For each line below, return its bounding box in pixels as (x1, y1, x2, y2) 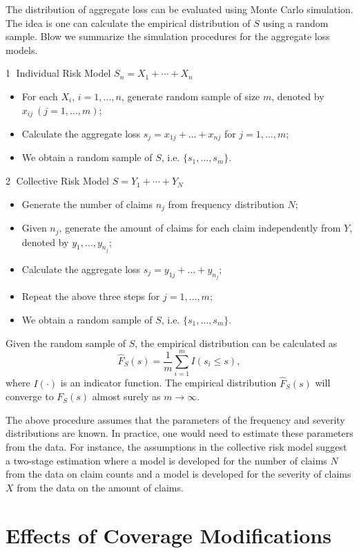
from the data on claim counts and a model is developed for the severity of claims (6, 467, 351, 481)
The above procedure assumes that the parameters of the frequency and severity (6, 412, 345, 427)
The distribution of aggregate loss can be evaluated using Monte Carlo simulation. (6, 2, 353, 16)
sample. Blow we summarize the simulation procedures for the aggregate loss (6, 29, 330, 44)
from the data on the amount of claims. (17, 480, 184, 494)
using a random (262, 15, 329, 30)
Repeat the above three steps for (21, 289, 160, 303)
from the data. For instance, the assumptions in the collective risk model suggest (6, 439, 347, 453)
